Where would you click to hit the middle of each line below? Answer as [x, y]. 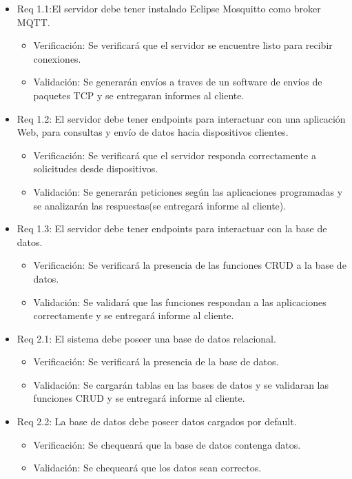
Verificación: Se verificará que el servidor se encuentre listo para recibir [183, 45]
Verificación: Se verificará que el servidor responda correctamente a [175, 155]
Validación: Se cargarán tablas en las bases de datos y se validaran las [181, 384]
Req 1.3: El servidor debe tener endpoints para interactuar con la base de [172, 228]
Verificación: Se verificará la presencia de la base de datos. [156, 361]
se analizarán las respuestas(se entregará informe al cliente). [160, 205]
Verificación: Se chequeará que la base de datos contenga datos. [167, 444]
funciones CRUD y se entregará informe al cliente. [139, 398]
